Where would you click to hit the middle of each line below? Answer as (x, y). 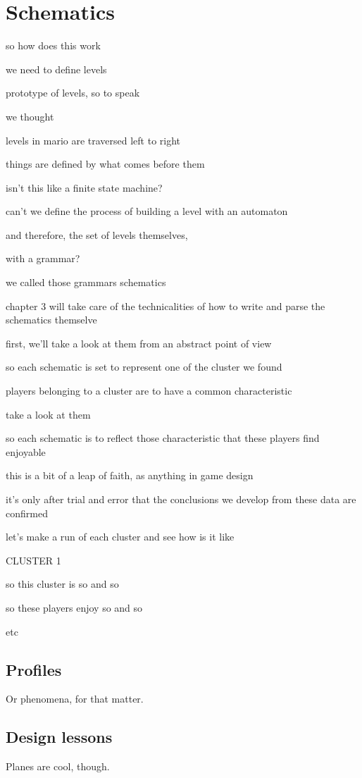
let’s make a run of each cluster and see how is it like (120, 537)
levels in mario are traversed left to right (93, 140)
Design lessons (59, 737)
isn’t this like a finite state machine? (84, 187)
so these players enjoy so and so (74, 607)
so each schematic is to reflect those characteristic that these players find (163, 438)
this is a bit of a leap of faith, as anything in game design (130, 475)
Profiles (34, 669)
